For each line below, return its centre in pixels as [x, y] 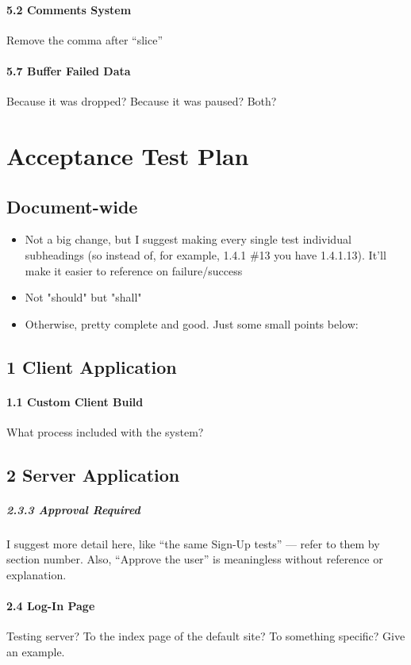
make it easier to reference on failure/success [134, 270]
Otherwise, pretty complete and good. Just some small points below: [192, 323]
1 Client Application [92, 366]
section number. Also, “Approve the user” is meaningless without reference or [195, 559]
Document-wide [72, 206]
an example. [36, 652]
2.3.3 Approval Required [73, 509]
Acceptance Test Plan [128, 155]
